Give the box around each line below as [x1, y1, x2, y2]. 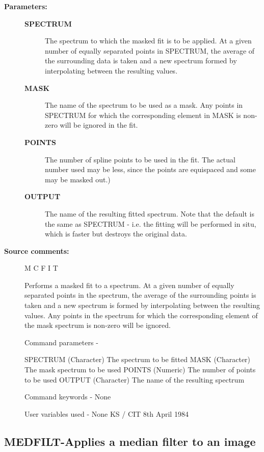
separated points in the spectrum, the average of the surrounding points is [24, 290, 256, 300]
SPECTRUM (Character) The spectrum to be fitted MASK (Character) [24, 354, 251, 365]
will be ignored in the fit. [60, 120, 138, 130]
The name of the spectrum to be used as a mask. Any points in [45, 100, 243, 110]
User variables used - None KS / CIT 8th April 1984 [24, 408, 189, 419]
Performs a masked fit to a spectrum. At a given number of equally [24, 279, 234, 290]
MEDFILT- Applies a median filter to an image [4, 433, 256, 449]
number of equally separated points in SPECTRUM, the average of [45, 45, 255, 56]
